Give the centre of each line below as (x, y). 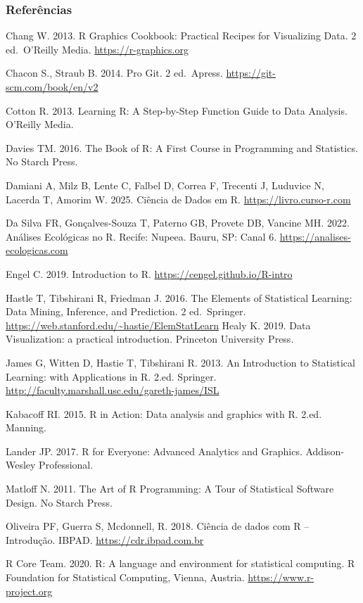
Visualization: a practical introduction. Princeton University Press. (150, 339)
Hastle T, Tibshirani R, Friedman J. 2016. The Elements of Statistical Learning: (179, 297)
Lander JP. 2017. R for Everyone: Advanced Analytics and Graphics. (154, 451)
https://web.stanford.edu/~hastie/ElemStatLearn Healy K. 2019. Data (158, 325)
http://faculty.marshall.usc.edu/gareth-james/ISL (113, 390)
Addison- (325, 451)
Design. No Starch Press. (59, 502)
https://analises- (315, 236)
